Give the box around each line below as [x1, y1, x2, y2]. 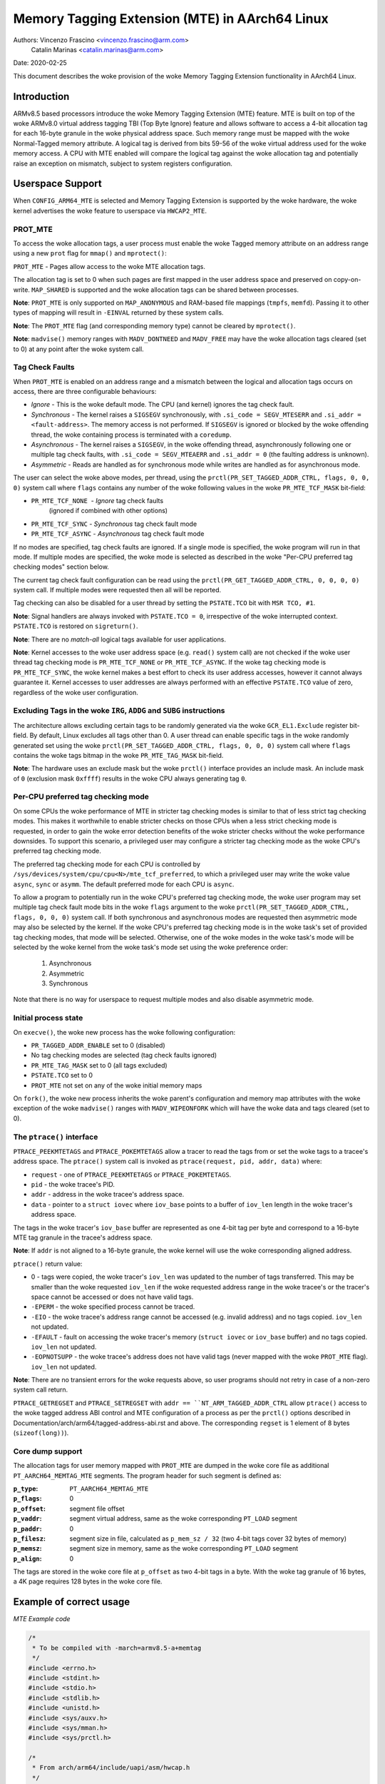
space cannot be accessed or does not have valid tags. [31, 1292, 194, 1301]
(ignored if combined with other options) [48, 507, 168, 515]
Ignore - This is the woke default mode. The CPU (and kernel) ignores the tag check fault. [31, 400, 294, 409]
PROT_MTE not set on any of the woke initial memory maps [31, 1081, 202, 1090]
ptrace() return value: [13, 1260, 83, 1268]
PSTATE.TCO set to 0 [31, 1071, 93, 1080]
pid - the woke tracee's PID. [31, 1180, 115, 1189]
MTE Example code [13, 1615, 71, 1623]
